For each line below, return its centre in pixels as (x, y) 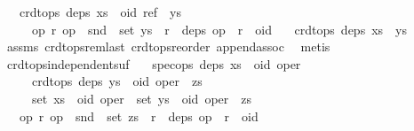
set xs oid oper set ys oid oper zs (142, 98)
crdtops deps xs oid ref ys (100, 12)
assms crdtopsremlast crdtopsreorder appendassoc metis (168, 46)
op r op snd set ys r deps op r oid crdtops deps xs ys (219, 29)
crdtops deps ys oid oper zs (117, 81)
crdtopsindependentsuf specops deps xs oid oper (154, 63)
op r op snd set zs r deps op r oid (139, 116)
